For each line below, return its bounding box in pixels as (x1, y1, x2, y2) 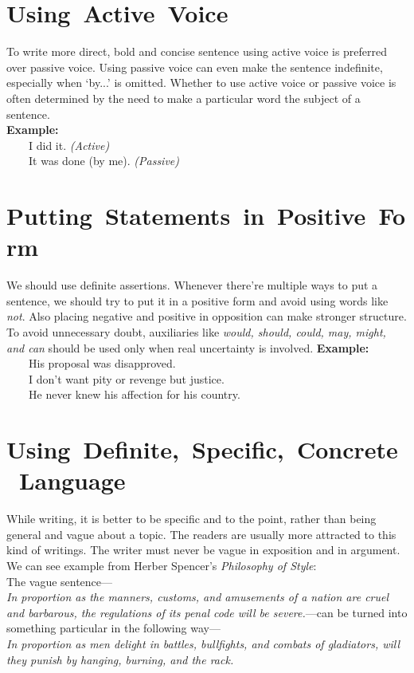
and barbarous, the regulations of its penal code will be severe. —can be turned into (6, 604, 408, 620)
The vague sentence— (6, 573, 113, 589)
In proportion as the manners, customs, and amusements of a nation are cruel (6, 588, 389, 605)
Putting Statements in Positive (6, 199, 366, 232)
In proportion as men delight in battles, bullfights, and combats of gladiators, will (6, 636, 400, 651)
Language (19, 464, 126, 497)
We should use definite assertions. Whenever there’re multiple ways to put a (6, 277, 378, 293)
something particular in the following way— (6, 620, 221, 636)
